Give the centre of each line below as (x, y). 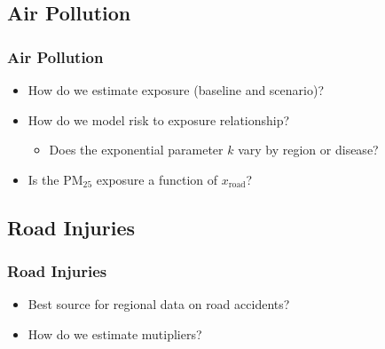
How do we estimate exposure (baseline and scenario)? (176, 90)
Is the (43, 179)
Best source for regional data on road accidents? (159, 304)
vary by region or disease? (308, 150)
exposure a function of (157, 179)
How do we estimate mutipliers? (115, 333)
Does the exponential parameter (136, 150)
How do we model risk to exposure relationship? (159, 119)
